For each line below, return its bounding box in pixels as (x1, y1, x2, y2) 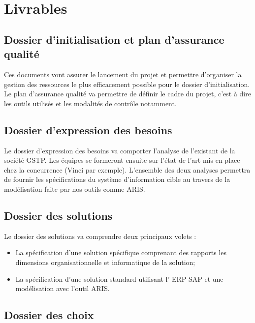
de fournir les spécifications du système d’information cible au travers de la (4, 174, 230, 184)
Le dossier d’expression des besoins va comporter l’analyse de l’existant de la (4, 145, 235, 155)
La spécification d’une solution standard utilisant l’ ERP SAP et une (15, 273, 223, 284)
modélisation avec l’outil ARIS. (15, 283, 110, 294)
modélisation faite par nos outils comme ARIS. (4, 183, 145, 194)
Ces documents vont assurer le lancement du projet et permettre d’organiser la (4, 69, 242, 79)
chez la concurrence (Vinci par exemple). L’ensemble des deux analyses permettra (4, 164, 251, 175)
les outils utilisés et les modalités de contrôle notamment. (4, 98, 177, 108)
